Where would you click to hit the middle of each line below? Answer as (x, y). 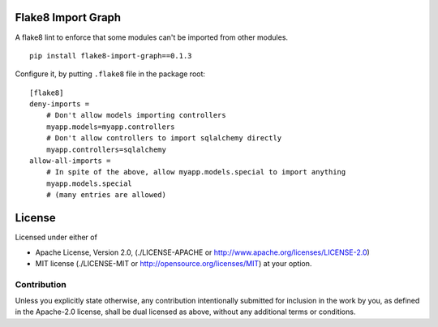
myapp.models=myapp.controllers (110, 127)
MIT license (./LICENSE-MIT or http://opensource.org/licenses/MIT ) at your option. (174, 263)
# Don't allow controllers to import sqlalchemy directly (164, 138)
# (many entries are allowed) (106, 195)
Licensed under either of (56, 237)
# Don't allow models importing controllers (136, 115)
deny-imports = (60, 104)
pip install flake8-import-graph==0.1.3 (111, 56)
